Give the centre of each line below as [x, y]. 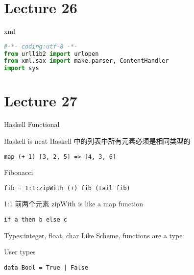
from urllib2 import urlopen [51, 54]
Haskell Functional [32, 124]
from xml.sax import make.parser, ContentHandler [86, 61]
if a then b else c [36, 220]
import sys [22, 68]
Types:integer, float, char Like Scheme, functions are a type [93, 235]
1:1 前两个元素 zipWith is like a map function [73, 204]
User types [20, 252]
